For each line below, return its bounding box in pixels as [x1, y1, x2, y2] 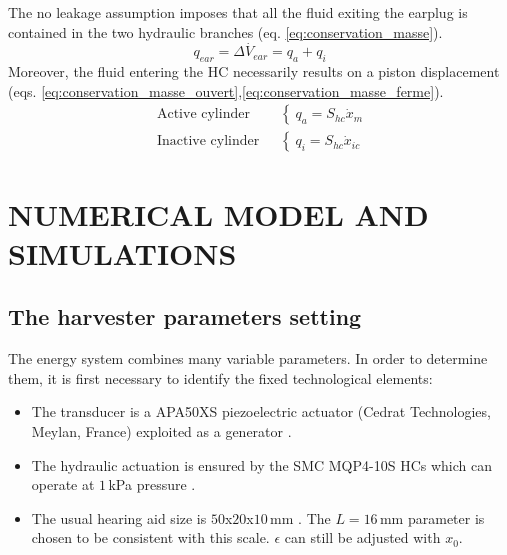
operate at [31, 474, 95, 495]
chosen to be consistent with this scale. [31, 527, 270, 548]
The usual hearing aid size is [31, 507, 207, 528]
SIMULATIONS [8, 232, 237, 273]
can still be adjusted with [284, 527, 441, 548]
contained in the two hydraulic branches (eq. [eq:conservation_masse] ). [8, 21, 443, 42]
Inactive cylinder [156, 134, 260, 149]
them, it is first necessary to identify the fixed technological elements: [8, 367, 433, 388]
